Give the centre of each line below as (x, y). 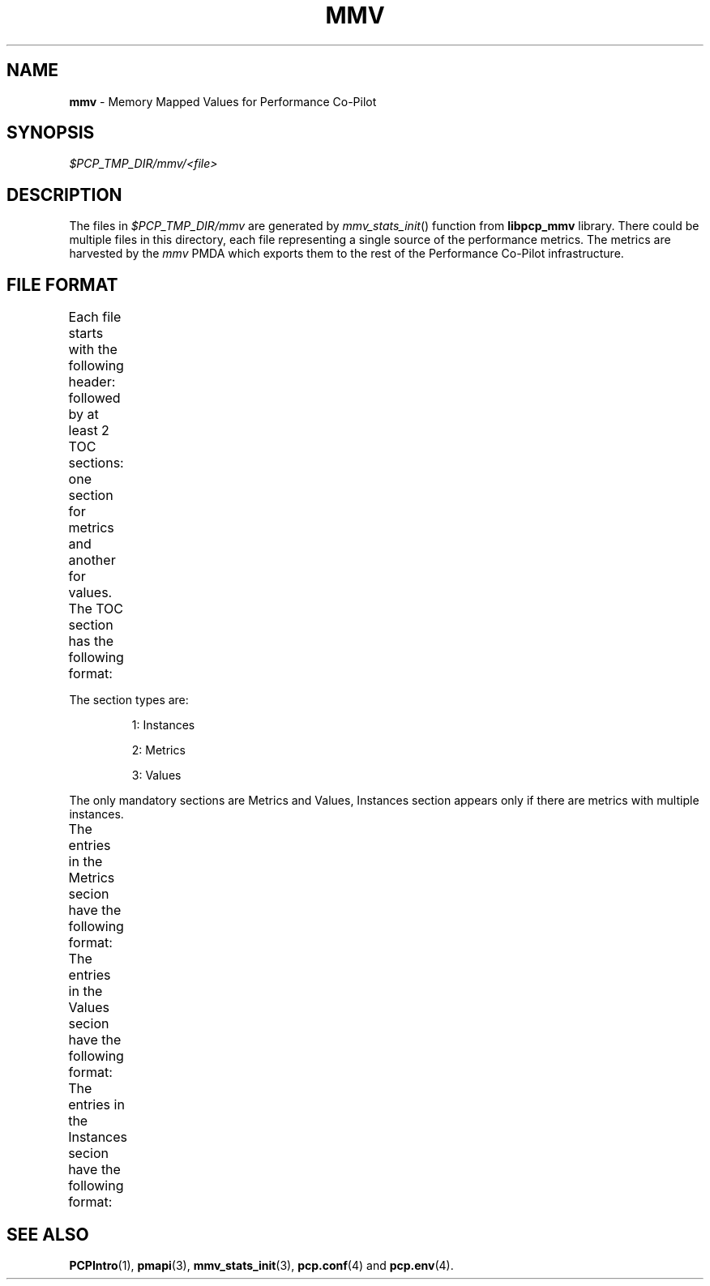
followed (94, 398)
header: (92, 382)
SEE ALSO (48, 1234)
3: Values (156, 775)
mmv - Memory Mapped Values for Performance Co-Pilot (223, 101)
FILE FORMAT (62, 284)
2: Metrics (158, 750)
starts (86, 333)
